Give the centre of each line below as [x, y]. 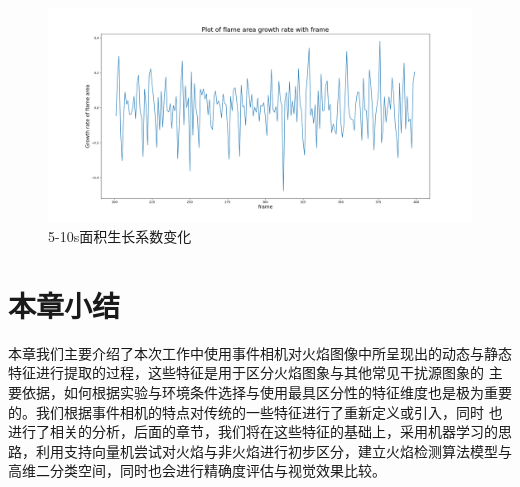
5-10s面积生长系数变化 [120, 236]
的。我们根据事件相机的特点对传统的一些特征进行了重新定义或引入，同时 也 [255, 411]
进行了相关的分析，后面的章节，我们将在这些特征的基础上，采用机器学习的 [253, 431]
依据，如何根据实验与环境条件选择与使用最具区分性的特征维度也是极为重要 [266, 391]
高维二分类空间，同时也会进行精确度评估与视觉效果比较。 [197, 470]
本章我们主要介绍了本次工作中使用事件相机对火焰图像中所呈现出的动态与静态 [260, 352]
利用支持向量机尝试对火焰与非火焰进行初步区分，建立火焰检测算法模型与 [273, 450]
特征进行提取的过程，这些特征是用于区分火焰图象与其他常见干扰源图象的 [246, 372]
